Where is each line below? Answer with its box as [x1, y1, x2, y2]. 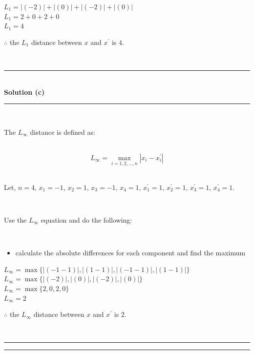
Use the [4, 214, 27, 225]
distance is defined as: [30, 126, 95, 137]
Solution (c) [4, 86, 45, 97]
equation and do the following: [41, 214, 132, 225]
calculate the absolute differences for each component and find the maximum [15, 248, 246, 258]
